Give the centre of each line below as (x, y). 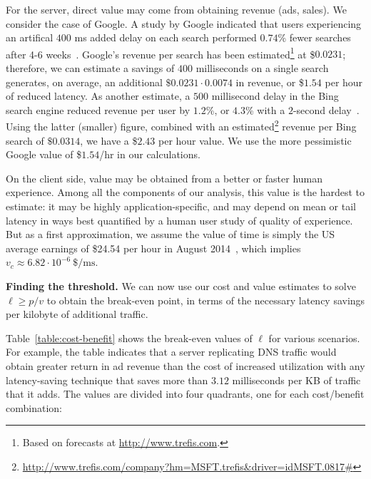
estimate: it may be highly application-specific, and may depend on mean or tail (181, 206)
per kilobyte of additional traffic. (77, 314)
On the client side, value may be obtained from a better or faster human (164, 178)
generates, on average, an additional (84, 82)
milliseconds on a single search (262, 68)
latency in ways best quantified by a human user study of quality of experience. (179, 220)
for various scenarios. (314, 338)
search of (25, 140)
